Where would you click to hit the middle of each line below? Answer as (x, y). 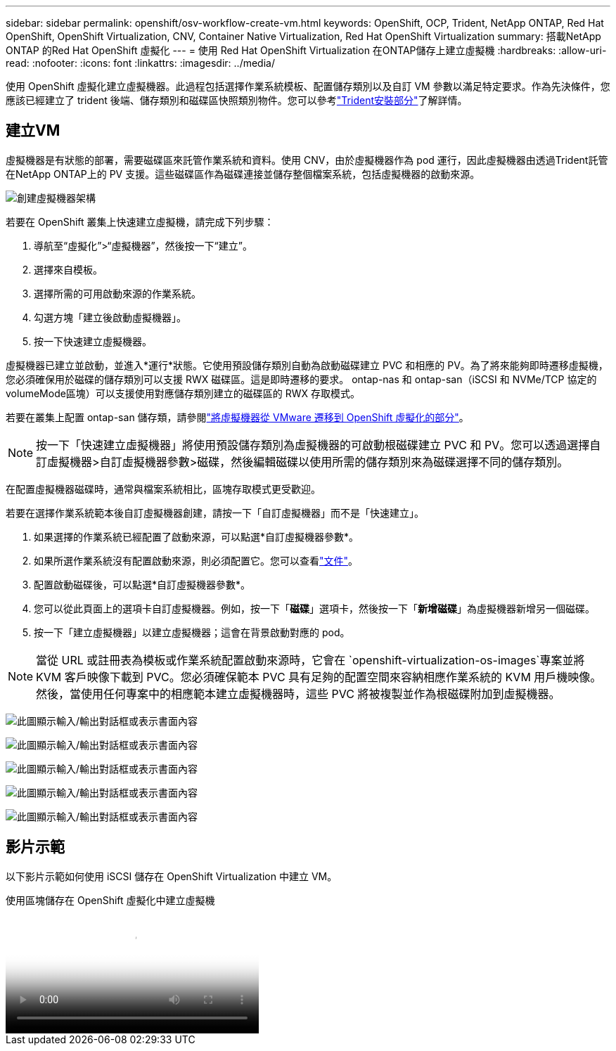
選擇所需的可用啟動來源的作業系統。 (117, 293)
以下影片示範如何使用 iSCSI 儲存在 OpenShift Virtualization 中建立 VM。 (172, 876)
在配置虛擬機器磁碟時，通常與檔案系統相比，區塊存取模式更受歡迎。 (163, 489)
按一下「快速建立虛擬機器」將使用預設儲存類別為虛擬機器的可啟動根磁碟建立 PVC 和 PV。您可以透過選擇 (313, 445)
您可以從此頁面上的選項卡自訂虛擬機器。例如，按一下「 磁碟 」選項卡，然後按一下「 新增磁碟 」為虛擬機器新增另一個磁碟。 (314, 608)
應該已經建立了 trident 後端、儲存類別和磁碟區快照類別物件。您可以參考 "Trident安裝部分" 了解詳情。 (237, 100)
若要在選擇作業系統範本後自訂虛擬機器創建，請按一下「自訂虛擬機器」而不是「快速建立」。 (215, 512)
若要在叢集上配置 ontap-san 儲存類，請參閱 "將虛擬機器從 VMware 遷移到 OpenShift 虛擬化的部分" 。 (237, 417)
